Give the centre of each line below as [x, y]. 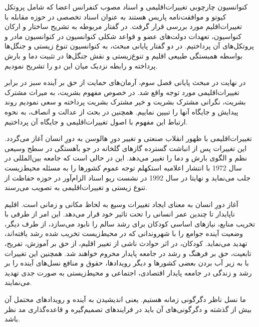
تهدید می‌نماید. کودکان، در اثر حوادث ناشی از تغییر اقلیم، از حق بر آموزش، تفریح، [126, 243]
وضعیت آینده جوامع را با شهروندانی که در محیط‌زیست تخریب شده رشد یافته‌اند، [124, 233]
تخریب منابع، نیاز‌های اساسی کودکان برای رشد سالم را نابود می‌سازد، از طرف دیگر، [130, 223]
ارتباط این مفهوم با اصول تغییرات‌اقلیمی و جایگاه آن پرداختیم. [96, 121]
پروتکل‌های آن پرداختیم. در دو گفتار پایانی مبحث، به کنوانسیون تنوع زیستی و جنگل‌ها [129, 46]
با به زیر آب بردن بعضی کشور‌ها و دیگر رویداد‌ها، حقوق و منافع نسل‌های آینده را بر [127, 263]
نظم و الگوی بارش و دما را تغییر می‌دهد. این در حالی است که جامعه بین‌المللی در [126, 158]
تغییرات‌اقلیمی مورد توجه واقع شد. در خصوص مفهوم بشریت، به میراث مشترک [122, 92]
